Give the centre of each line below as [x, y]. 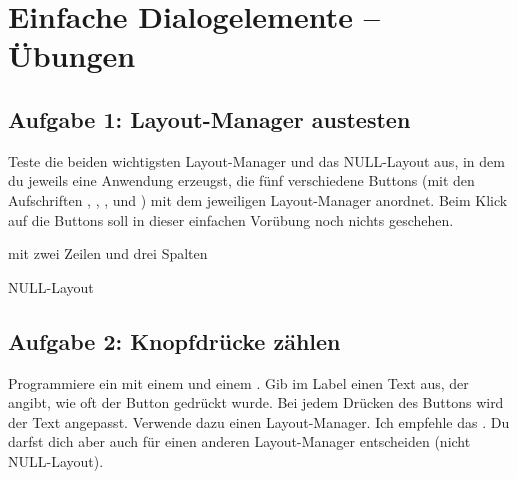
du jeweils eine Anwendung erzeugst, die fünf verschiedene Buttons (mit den [241, 180]
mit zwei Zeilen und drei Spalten [108, 253]
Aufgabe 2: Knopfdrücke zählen [174, 340]
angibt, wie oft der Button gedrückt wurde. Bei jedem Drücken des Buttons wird [256, 402]
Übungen [72, 55]
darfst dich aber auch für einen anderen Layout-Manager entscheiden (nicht [239, 441]
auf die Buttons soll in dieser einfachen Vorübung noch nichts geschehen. [231, 219]
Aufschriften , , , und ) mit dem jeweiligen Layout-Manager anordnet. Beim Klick [258, 199]
